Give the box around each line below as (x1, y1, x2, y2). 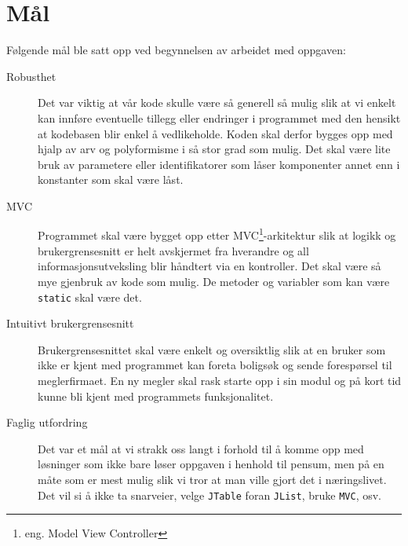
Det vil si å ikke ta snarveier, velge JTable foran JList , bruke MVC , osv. (38, 486, 381, 503)
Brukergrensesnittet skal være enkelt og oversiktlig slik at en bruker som (38, 341, 386, 357)
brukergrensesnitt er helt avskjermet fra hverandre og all (38, 242, 309, 258)
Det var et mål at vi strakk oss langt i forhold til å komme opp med (38, 440, 364, 456)
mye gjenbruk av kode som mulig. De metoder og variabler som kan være (38, 273, 390, 289)
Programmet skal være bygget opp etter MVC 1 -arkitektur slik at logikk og (38, 225, 396, 244)
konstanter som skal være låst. (38, 171, 184, 188)
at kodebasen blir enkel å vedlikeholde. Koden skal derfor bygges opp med (38, 125, 393, 141)
